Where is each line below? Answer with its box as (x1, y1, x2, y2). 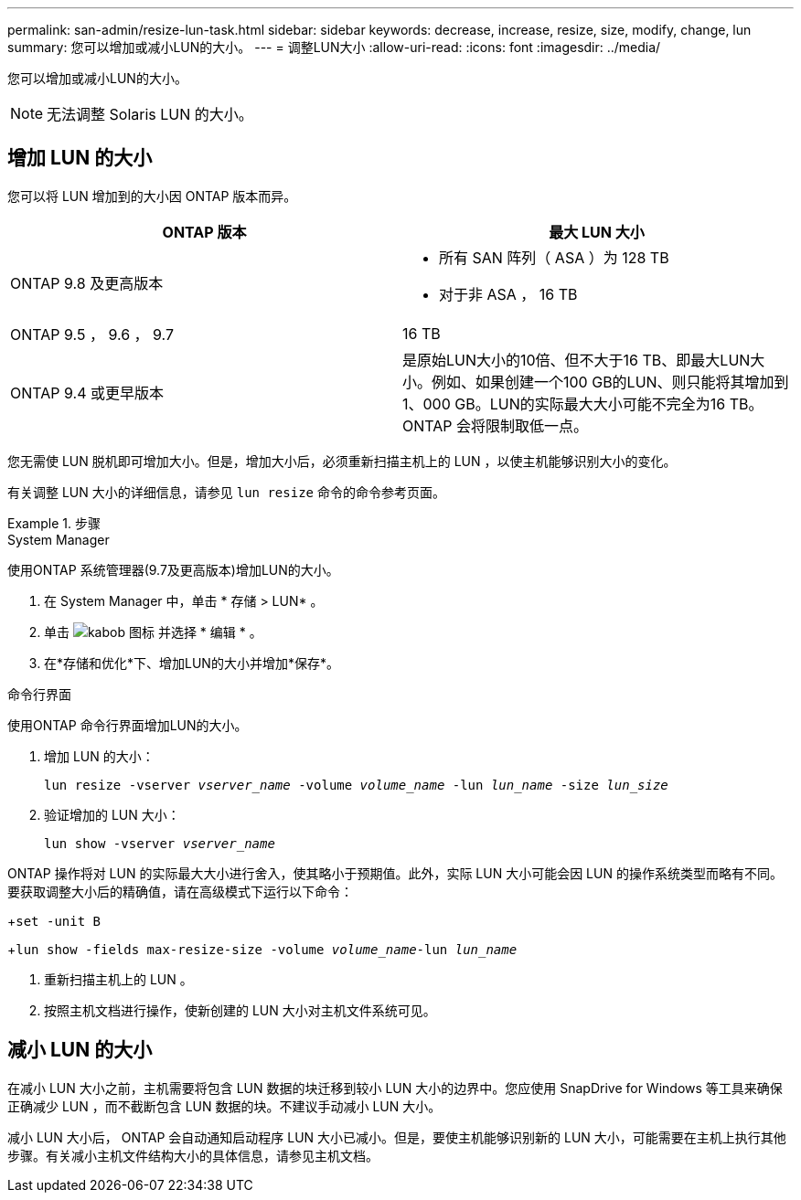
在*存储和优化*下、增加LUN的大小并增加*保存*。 (44, 654, 339, 671)
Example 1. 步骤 (7, 515, 101, 531)
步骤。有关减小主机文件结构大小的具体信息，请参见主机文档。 (7, 1147, 379, 1163)
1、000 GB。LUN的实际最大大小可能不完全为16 (402, 394, 726, 413)
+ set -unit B (7, 912, 101, 929)
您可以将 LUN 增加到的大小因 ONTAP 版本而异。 (7, 187, 297, 204)
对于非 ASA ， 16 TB (439, 284, 578, 303)
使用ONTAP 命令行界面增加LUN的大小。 (7, 717, 248, 733)
